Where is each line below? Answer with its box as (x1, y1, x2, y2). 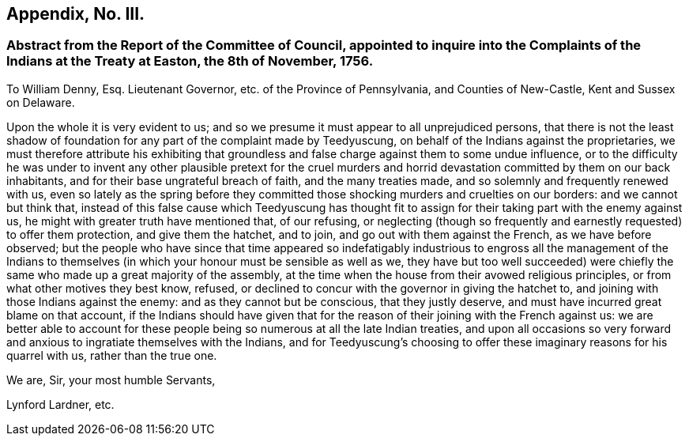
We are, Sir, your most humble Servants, (6, 372, 216, 387)
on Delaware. (6, 95, 75, 109)
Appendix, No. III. (6, 4, 145, 24)
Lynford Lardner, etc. (6, 397, 115, 411)
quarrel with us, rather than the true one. (6, 348, 217, 362)
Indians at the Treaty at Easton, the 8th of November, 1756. (6, 53, 374, 70)
